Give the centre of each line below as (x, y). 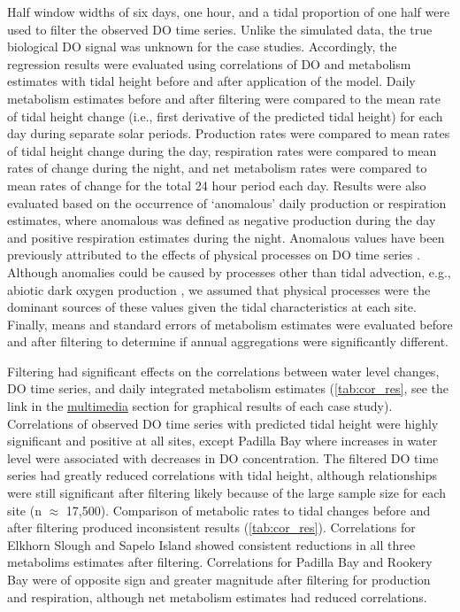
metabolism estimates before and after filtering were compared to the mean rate (224, 98)
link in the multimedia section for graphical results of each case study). (200, 406)
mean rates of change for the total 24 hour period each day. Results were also (217, 185)
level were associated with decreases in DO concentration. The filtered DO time (223, 457)
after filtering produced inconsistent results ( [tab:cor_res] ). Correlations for (211, 527)
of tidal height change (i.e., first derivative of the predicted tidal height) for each (225, 116)
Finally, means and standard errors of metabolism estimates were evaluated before (230, 324)
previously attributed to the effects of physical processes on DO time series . (214, 255)
